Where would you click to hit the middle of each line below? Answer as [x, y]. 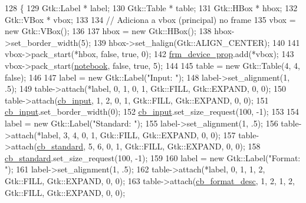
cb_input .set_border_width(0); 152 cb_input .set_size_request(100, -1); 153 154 [152, 112]
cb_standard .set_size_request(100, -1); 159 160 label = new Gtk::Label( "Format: [153, 157]
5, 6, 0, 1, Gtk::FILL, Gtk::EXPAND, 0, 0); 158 [174, 146]
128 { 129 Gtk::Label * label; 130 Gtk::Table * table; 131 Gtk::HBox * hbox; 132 [151, 8]
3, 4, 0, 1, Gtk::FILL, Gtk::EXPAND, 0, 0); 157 [149, 134]
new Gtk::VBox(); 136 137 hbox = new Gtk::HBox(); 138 [108, 31]
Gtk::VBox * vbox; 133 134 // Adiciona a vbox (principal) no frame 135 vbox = [150, 19]
